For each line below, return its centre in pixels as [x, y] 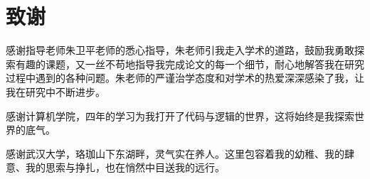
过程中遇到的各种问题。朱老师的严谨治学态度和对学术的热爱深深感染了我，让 [185, 78]
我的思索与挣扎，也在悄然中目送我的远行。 [125, 167]
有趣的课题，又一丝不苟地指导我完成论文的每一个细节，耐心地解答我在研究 [190, 64]
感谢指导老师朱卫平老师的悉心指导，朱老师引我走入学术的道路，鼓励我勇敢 [180, 50]
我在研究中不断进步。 [55, 91]
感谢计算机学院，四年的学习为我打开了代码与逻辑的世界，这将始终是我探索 [180, 115]
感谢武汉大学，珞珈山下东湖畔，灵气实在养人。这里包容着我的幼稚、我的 [175, 153]
